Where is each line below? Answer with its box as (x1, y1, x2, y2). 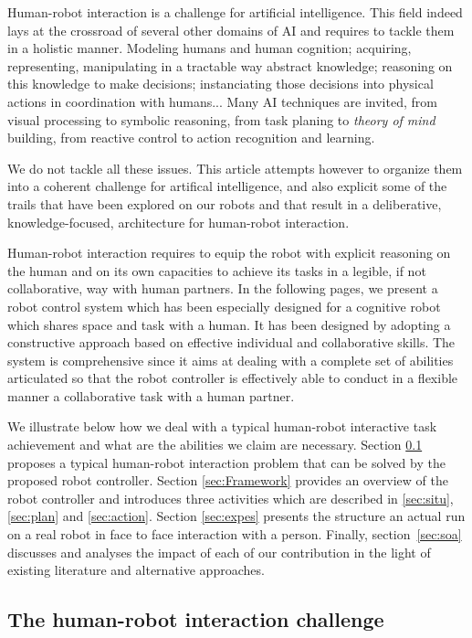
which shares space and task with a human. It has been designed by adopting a (7, 314, 451, 334)
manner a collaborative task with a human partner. (7, 386, 295, 405)
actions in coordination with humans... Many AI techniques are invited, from (7, 91, 437, 111)
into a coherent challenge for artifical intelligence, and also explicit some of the (7, 176, 447, 196)
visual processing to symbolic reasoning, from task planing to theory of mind (7, 110, 435, 129)
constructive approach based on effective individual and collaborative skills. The (7, 333, 456, 352)
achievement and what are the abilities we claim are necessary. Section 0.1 (7, 435, 423, 454)
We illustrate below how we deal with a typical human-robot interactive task (7, 417, 437, 436)
